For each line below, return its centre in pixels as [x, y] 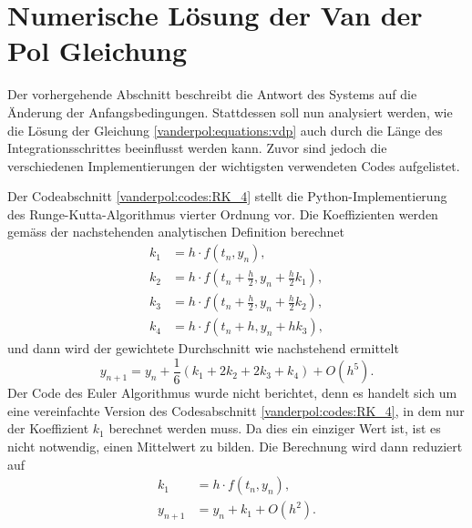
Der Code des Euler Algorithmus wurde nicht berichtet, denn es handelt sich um [232, 393]
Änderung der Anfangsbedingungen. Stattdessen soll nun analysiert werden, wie [230, 112]
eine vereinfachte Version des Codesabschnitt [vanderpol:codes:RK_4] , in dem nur [236, 410]
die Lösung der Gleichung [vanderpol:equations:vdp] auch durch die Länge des [225, 130]
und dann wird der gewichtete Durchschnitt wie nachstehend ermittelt [203, 348]
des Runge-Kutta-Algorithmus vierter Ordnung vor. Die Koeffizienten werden [223, 213]
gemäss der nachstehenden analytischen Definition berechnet [176, 232]
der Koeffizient [48, 428]
